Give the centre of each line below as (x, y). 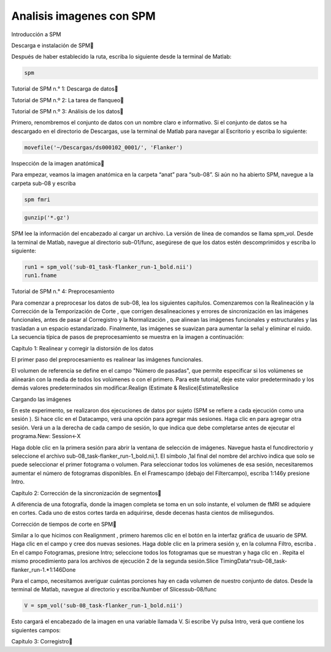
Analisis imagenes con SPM (83, 16)
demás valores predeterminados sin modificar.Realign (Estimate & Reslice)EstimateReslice (125, 388)
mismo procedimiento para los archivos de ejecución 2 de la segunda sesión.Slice (115, 561)
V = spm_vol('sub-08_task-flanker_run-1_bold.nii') (104, 606)
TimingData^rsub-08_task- (253, 561)
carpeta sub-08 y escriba (44, 183)
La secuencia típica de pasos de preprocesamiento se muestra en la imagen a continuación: (128, 337)
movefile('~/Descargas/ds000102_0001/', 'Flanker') (104, 147)
